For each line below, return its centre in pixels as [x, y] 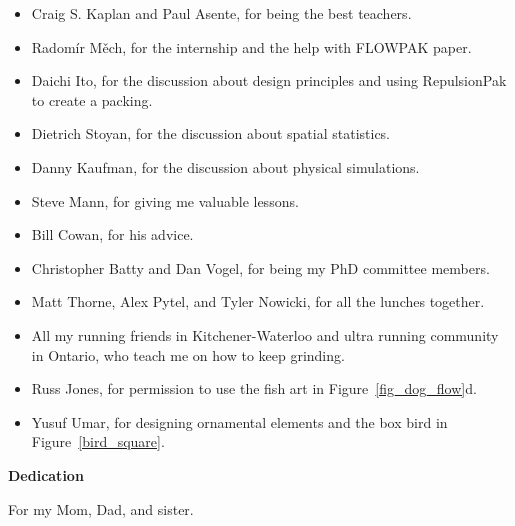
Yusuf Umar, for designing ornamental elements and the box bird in [239, 421]
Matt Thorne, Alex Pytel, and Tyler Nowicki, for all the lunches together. [258, 301]
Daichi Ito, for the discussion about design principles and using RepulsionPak [269, 80]
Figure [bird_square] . [98, 441]
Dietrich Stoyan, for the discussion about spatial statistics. [211, 133]
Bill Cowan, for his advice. [112, 234]
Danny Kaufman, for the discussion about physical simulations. [225, 166]
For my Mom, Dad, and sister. [101, 508]
